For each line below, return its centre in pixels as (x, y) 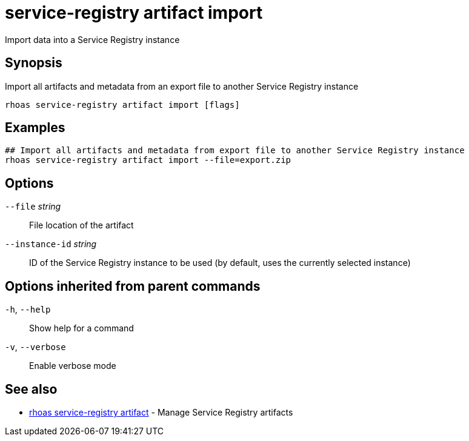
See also (31, 389)
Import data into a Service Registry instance (92, 39)
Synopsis (34, 63)
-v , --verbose (35, 347)
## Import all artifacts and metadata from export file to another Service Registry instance (235, 151)
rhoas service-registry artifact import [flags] (122, 104)
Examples (35, 128)
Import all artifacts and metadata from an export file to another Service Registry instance (182, 86)
